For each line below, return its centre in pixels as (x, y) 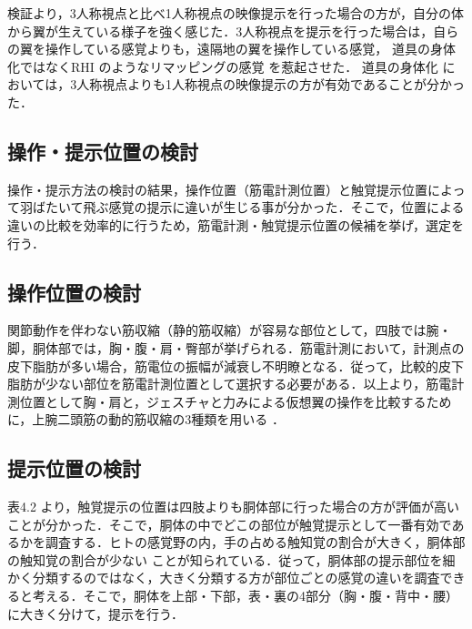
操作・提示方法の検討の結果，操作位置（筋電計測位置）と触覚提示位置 (217, 189)
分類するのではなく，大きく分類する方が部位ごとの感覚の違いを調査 (236, 578)
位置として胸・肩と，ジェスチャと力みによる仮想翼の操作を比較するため (236, 401)
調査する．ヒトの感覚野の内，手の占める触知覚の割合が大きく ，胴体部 (255, 542)
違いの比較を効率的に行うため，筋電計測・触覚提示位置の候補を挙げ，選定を (236, 224)
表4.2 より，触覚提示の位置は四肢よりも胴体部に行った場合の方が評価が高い (234, 507)
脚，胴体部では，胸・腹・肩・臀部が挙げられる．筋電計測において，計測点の (236, 347)
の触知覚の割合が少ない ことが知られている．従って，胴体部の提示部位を (225, 559)
